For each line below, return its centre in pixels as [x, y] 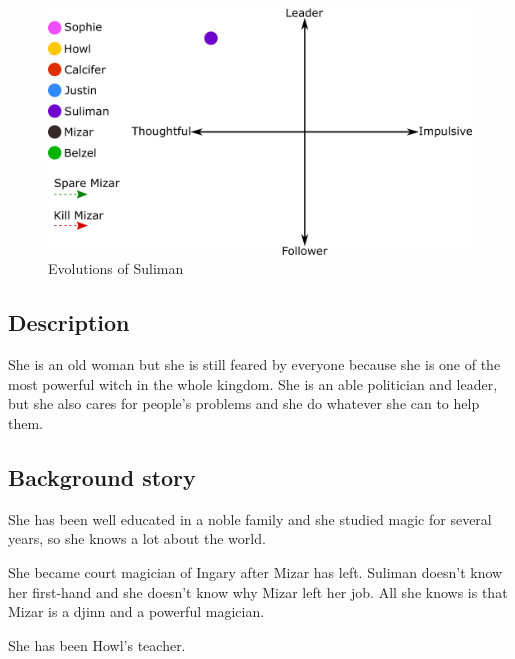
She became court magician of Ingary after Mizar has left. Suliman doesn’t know [255, 571]
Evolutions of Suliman [116, 268]
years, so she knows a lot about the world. [137, 538]
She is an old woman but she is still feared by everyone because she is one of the [254, 364]
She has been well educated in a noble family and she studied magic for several [250, 518]
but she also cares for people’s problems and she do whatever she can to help [244, 403]
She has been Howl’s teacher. [97, 644]
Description [69, 322]
